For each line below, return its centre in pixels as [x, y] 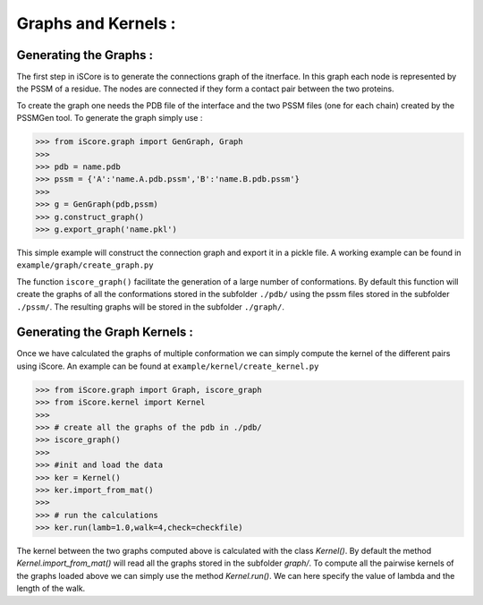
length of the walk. [51, 588]
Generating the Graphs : [85, 55]
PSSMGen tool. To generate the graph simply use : [110, 118]
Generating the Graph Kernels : [105, 332]
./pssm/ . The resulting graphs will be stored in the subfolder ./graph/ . [151, 307]
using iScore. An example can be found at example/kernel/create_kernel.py [168, 366]
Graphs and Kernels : [96, 23]
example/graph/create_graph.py [85, 265]
